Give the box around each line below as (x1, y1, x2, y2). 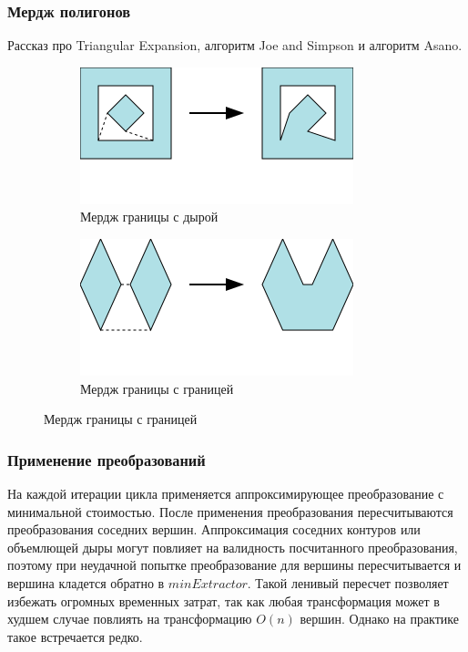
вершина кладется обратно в (7, 573, 165, 592)
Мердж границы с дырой (80, 207, 219, 226)
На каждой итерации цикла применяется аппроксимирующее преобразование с (7, 484, 444, 502)
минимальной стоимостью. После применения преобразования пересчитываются (7, 502, 453, 521)
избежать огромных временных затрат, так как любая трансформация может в (7, 591, 440, 610)
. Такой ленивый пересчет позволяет (247, 573, 449, 592)
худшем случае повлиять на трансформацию (7, 609, 252, 628)
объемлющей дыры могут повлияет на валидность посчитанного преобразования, (7, 537, 458, 556)
